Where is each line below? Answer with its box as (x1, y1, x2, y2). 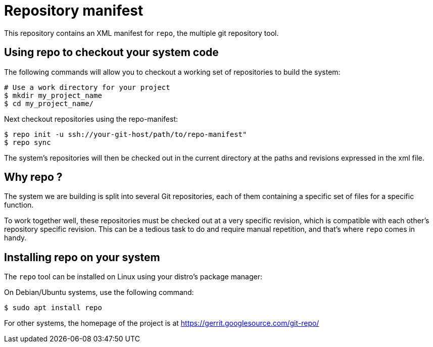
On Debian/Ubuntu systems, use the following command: (4, 288, 194, 297)
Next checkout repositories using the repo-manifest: (4, 114, 178, 123)
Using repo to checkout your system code (4, 46, 219, 59)
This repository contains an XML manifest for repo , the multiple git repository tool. (4, 28, 279, 37)
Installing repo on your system (4, 251, 160, 264)
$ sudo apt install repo (4, 304, 102, 312)
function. (4, 201, 34, 210)
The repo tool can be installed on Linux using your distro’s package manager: (4, 272, 262, 281)
